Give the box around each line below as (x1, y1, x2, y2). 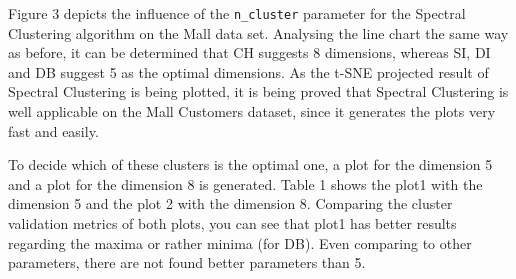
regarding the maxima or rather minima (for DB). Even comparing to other (8, 232, 472, 253)
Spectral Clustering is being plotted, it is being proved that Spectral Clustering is (8, 81, 509, 102)
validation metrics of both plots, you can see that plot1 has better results (8, 213, 457, 233)
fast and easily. (8, 120, 99, 141)
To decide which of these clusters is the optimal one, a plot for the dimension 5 (8, 154, 493, 175)
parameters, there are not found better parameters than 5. (8, 252, 366, 273)
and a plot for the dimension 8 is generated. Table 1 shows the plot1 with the (8, 173, 483, 194)
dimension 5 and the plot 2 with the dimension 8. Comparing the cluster (8, 193, 453, 214)
